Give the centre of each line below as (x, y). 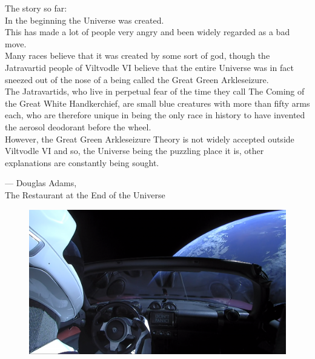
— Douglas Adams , (41, 183)
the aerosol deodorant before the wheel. (78, 126)
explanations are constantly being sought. (82, 162)
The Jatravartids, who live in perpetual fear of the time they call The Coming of (155, 91)
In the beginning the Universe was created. (85, 20)
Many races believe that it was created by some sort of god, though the (138, 55)
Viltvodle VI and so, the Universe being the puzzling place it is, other (134, 151)
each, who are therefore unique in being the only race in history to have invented (155, 115)
